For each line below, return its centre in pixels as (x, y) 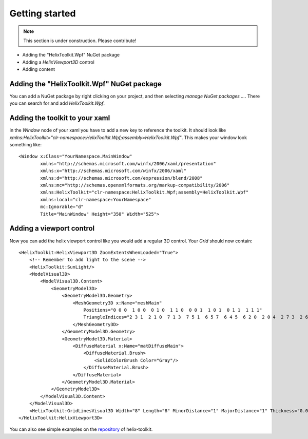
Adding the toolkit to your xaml (60, 118)
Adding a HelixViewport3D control (58, 62)
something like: (26, 145)
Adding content (39, 69)
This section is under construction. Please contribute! (80, 41)
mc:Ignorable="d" (62, 207)
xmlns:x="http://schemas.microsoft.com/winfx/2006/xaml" (113, 171)
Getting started (43, 13)
